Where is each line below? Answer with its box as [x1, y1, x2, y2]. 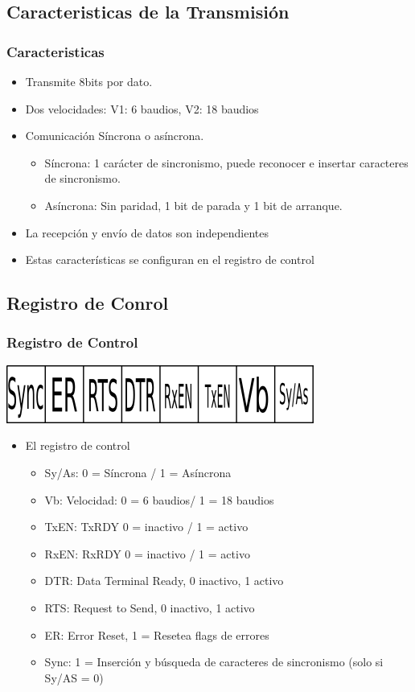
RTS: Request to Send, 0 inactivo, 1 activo [44, 599, 255, 616]
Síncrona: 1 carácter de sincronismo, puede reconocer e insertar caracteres [44, 154, 409, 171]
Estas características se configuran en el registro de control [25, 251, 314, 268]
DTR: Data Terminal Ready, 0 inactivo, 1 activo [44, 572, 284, 589]
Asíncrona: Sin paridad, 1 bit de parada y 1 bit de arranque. [44, 196, 343, 213]
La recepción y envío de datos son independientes [25, 224, 269, 241]
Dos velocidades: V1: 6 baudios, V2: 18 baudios [25, 100, 259, 117]
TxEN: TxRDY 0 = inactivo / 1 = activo [44, 518, 249, 535]
